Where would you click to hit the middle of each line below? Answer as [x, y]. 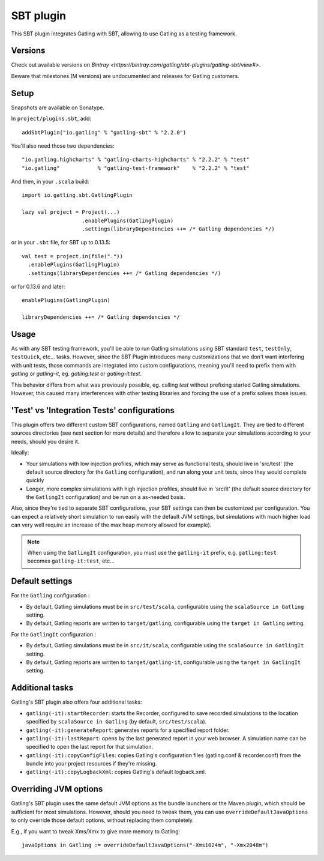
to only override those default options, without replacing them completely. [103, 820]
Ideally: [20, 453]
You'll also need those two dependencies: [63, 146]
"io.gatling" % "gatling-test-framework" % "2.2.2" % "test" [136, 168]
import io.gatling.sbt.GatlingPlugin [77, 195]
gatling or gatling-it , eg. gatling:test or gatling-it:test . [76, 374]
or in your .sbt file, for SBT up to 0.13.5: [61, 243]
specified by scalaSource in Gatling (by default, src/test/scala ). [116, 722]
